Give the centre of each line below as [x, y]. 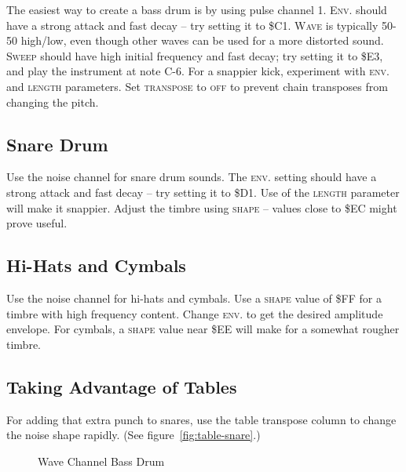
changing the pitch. [53, 102]
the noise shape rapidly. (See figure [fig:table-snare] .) [134, 435]
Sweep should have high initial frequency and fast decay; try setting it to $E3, [195, 55]
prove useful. [37, 223]
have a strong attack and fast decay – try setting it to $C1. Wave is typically [192, 25]
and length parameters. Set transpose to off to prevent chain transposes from [197, 86]
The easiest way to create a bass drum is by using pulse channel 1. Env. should [197, 9]
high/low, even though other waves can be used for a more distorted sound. [202, 40]
